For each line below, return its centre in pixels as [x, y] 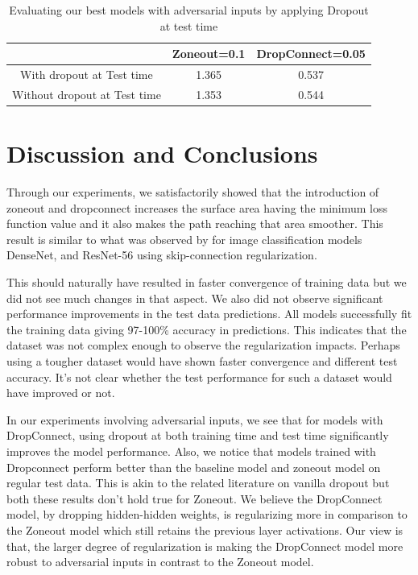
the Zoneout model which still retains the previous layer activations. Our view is [205, 529]
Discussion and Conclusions [162, 153]
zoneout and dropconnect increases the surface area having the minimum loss [197, 207]
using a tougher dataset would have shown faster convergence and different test [202, 361]
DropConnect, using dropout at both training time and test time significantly [198, 435]
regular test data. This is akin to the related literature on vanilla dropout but [198, 483]
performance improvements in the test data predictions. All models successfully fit [209, 314]
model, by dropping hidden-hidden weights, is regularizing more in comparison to [207, 514]
